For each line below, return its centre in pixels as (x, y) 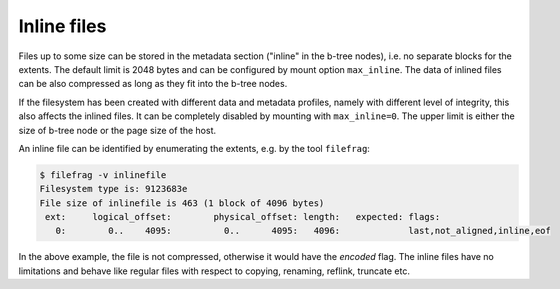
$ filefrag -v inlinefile (103, 174)
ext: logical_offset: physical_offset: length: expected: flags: (243, 217)
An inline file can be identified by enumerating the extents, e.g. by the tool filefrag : (194, 148)
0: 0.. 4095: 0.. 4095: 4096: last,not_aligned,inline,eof (303, 231)
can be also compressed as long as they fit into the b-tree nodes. (153, 84)
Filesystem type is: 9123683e (113, 189)
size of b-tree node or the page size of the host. (117, 130)
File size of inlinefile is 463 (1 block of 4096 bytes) (182, 203)
